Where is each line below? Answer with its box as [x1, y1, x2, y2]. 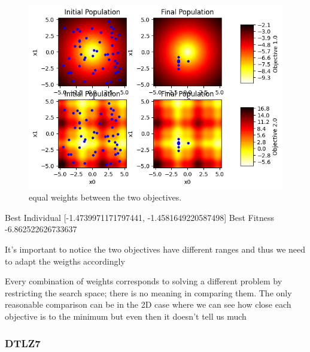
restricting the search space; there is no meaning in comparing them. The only [5, 286, 292, 299]
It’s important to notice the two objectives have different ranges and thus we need [5, 243, 306, 256]
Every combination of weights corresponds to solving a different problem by [5, 275, 282, 287]
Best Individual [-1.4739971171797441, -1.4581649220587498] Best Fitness [5, 211, 275, 223]
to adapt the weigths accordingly [5, 254, 125, 267]
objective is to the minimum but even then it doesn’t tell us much [5, 310, 247, 323]
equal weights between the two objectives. [29, 191, 182, 204]
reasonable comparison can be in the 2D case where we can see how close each [5, 298, 291, 311]
